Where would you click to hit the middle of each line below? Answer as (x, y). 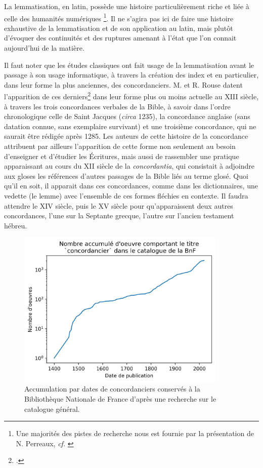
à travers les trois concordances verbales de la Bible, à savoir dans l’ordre (117, 106)
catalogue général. (52, 408)
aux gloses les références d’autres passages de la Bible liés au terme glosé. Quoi (126, 175)
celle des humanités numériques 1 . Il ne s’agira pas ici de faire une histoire (119, 17)
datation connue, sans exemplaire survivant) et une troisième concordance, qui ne (130, 126)
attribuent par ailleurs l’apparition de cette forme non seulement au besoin (120, 146)
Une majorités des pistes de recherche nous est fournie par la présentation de (135, 433)
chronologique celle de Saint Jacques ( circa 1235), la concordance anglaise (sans (127, 116)
